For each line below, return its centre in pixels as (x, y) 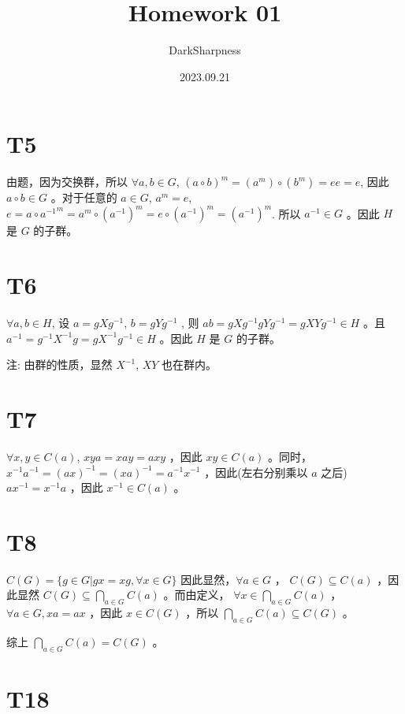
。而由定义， (197, 595)
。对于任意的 (84, 197)
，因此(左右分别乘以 (256, 472)
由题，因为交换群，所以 (67, 182)
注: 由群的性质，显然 (59, 364)
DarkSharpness (205, 50)
